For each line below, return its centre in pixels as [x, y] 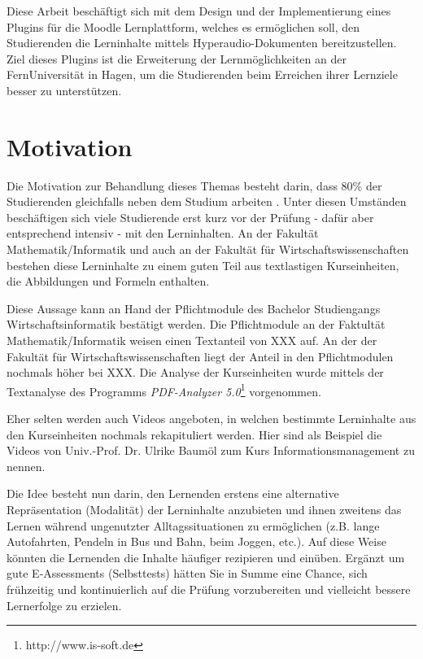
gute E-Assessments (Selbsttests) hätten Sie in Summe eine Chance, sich [187, 573]
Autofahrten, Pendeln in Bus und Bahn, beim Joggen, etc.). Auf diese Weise [196, 541]
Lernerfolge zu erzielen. [64, 605]
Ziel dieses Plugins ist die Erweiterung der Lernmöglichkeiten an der [177, 58]
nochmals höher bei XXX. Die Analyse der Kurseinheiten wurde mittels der [195, 372]
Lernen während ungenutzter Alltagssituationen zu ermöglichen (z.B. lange [193, 525]
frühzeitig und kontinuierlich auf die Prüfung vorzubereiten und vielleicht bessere [209, 589]
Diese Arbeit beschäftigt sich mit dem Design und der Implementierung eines [199, 11]
